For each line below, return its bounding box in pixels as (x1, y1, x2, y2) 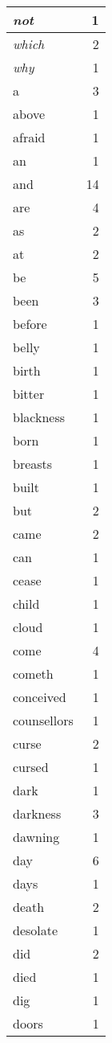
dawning (13, 827, 60, 846)
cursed (13, 758, 49, 776)
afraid (13, 128, 46, 146)
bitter (13, 384, 45, 403)
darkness (13, 804, 62, 823)
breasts (13, 454, 53, 473)
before (13, 314, 47, 333)
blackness (13, 408, 66, 426)
